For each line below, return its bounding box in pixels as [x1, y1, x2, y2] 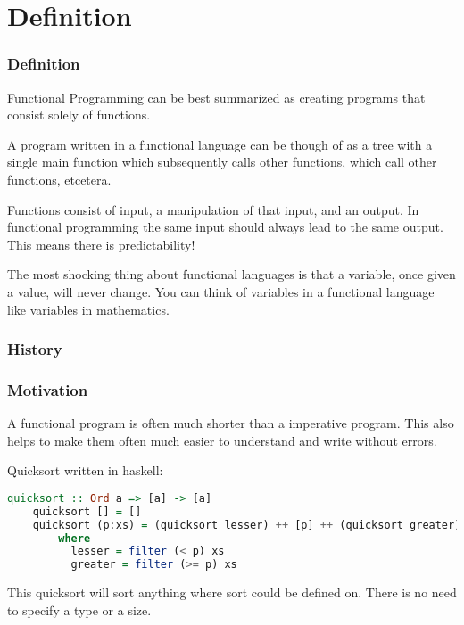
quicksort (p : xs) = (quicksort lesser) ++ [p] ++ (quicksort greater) [32, 518, 461, 531]
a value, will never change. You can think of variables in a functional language [7, 282, 435, 300]
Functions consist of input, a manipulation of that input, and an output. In [7, 200, 419, 218]
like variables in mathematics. [7, 300, 170, 318]
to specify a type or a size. [7, 600, 152, 619]
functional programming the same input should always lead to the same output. [7, 218, 443, 236]
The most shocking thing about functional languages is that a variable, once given [7, 265, 456, 284]
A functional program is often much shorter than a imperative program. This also [7, 414, 454, 432]
